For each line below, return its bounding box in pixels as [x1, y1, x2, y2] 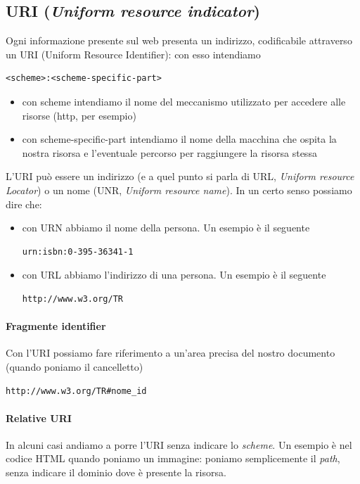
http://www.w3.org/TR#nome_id [6, 386, 147, 396]
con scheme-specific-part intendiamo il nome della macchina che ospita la [22, 132, 337, 146]
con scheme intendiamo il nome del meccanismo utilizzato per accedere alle [22, 94, 346, 108]
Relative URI [6, 410, 72, 425]
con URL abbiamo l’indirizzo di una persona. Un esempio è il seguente [22, 267, 326, 282]
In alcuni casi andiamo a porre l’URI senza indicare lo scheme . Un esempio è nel [6, 437, 352, 452]
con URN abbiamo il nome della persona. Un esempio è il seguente [22, 220, 310, 235]
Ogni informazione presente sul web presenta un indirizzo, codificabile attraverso [6, 33, 352, 48]
